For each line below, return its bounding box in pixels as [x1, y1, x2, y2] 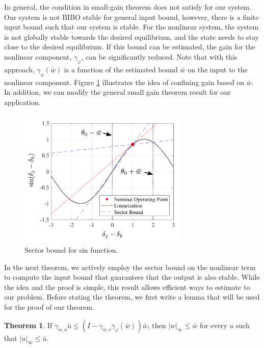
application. [4, 96, 41, 107]
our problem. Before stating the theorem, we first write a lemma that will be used [4, 291, 260, 302]
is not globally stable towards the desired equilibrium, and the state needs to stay [4, 31, 259, 42]
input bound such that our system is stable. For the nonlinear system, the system [4, 21, 259, 32]
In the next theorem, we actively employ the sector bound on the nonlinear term [4, 261, 256, 272]
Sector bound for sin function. [24, 245, 118, 255]
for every [199, 319, 227, 330]
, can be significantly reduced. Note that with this [81, 51, 237, 62]
